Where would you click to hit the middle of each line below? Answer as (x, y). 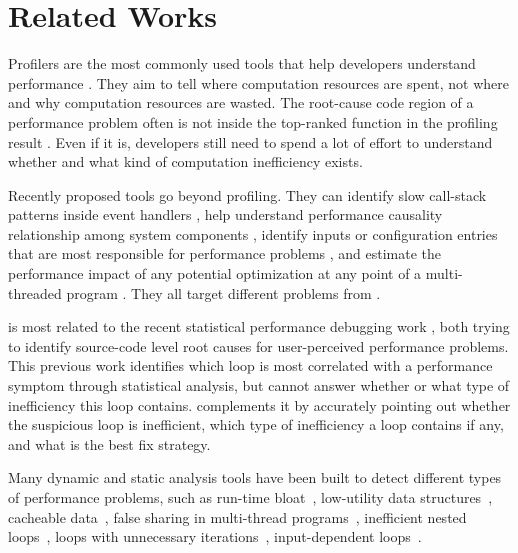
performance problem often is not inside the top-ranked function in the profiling (253, 121)
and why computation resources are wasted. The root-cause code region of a (241, 102)
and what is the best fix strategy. (109, 443)
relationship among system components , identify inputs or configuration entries (253, 233)
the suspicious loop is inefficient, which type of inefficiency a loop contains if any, (256, 424)
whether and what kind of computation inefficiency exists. (185, 161)
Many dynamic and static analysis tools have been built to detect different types (255, 477)
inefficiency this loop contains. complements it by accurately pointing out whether (259, 404)
